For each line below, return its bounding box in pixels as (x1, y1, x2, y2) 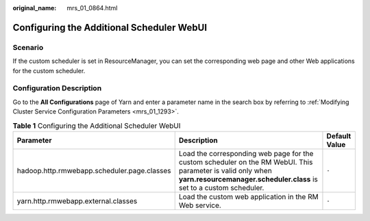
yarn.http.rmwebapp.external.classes (16, 196, 138, 205)
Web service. (178, 200, 222, 210)
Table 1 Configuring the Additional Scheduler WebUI (12, 120, 181, 130)
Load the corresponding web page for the (178, 148, 314, 158)
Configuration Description (12, 83, 102, 93)
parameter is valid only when (178, 166, 272, 175)
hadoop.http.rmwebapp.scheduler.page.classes (16, 166, 171, 175)
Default (326, 131, 351, 140)
